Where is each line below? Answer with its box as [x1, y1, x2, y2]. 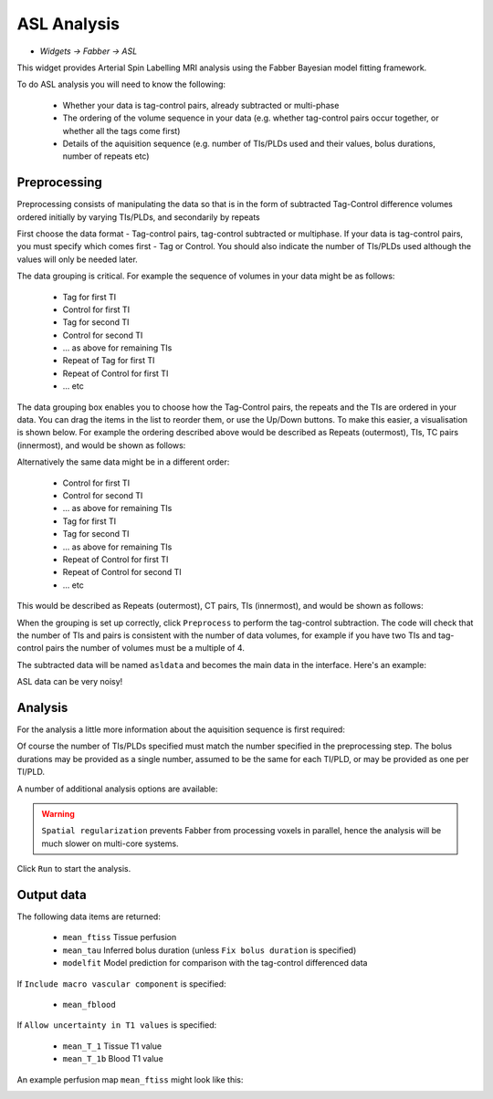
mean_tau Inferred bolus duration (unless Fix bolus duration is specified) [62, 945, 357, 956]
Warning [41, 808, 75, 819]
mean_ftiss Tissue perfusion [62, 932, 177, 943]
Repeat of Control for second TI [62, 567, 182, 578]
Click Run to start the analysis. [16, 863, 131, 874]
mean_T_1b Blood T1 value [62, 1053, 163, 1064]
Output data [16, 886, 87, 903]
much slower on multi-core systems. [41, 838, 179, 849]
